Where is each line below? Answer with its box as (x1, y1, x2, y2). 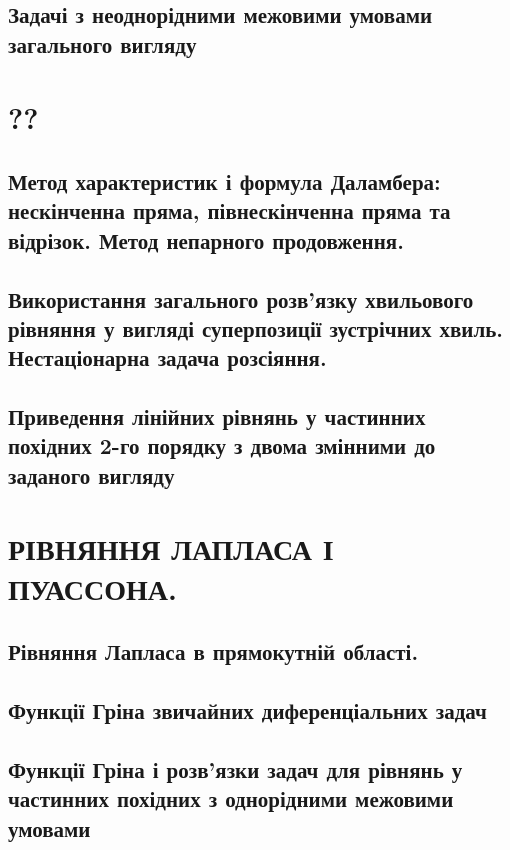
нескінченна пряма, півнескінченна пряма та (8, 195, 451, 226)
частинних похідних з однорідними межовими (8, 783, 454, 814)
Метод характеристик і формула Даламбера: (8, 165, 441, 196)
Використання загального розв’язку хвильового (8, 283, 474, 314)
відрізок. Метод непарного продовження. (8, 224, 404, 255)
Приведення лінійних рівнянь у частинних (8, 401, 426, 432)
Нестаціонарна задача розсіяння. (8, 342, 327, 373)
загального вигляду (8, 28, 197, 59)
